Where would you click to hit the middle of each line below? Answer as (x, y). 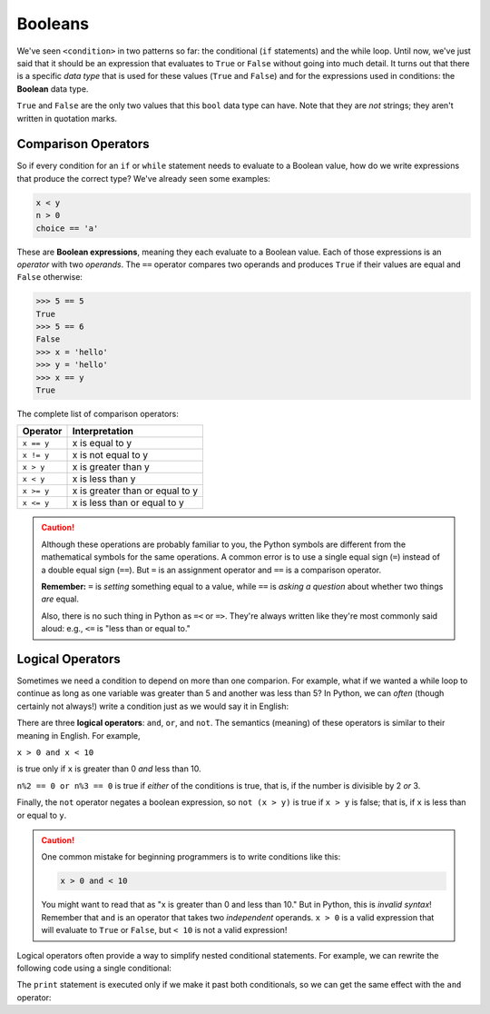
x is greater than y (111, 467)
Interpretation (103, 432)
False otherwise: (50, 277)
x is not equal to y (110, 455)
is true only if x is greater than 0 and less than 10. (109, 769)
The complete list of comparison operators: (98, 414)
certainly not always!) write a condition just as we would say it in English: (153, 706)
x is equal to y (102, 443)
